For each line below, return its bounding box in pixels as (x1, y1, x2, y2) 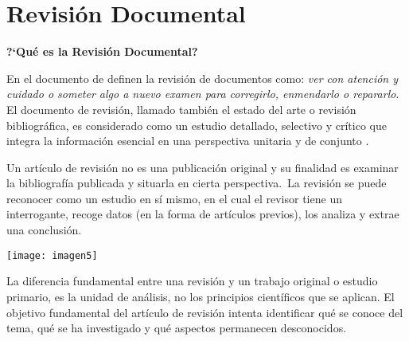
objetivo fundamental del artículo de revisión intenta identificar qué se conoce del (6, 304, 403, 320)
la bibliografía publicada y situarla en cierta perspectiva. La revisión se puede (6, 174, 387, 191)
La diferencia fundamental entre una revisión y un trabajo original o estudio (6, 272, 378, 289)
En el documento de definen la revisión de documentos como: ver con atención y (6, 69, 399, 86)
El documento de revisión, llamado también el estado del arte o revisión (6, 100, 356, 117)
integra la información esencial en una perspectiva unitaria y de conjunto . (6, 132, 369, 149)
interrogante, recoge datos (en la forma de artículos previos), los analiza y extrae (6, 206, 399, 222)
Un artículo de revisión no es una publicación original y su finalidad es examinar (6, 159, 399, 175)
